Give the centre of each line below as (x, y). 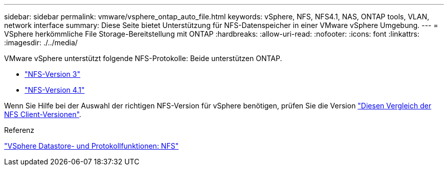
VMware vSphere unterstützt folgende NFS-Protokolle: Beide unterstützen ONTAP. (143, 58)
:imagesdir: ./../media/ (41, 42)
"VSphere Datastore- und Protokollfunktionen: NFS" (92, 146)
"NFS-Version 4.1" (55, 90)
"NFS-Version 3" (52, 74)
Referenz (19, 130)
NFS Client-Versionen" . (43, 114)
